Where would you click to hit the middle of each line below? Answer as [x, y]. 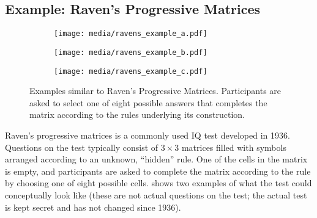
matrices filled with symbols [234, 147]
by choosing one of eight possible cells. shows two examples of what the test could [158, 183]
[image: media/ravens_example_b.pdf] [131, 52]
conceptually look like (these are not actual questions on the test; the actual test [156, 194]
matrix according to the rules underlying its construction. [137, 114]
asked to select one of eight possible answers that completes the [148, 102]
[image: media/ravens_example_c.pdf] [131, 71]
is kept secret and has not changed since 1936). [93, 207]
